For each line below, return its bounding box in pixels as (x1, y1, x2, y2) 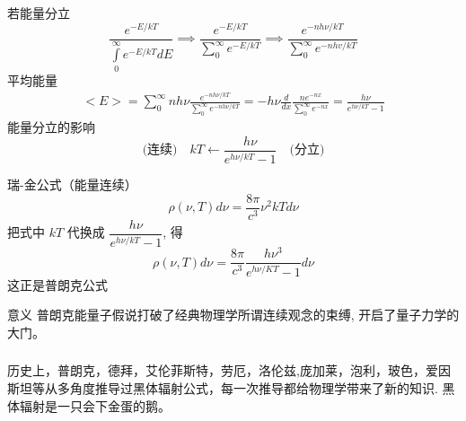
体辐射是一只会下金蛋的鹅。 (7, 396, 171, 415)
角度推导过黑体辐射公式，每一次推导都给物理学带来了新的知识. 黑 (69, 378, 455, 397)
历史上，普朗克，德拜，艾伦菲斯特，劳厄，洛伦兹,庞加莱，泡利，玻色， (7, 361, 426, 380)
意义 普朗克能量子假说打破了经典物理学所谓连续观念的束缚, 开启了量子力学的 (7, 305, 460, 324)
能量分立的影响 (7, 118, 95, 136)
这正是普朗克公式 (7, 275, 108, 294)
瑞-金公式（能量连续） (7, 175, 137, 194)
